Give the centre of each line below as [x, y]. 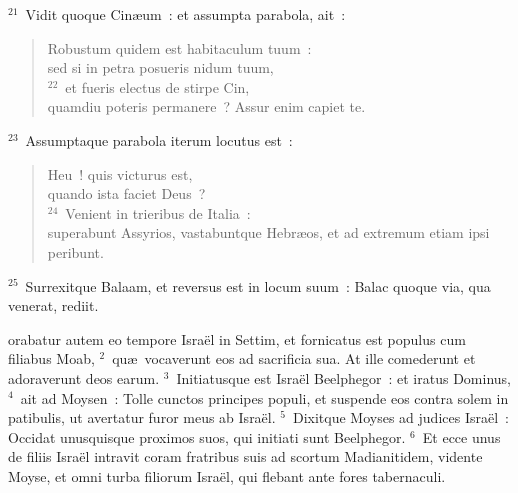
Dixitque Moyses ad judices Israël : [400, 417]
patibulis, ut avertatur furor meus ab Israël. [142, 417]
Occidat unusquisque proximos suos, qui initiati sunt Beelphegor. [207, 436]
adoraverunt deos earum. [84, 377]
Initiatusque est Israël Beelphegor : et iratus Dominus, [343, 377]
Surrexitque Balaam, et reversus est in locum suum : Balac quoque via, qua [258, 285]
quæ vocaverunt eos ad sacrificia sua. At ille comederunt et [294, 358]
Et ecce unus [461, 436]
